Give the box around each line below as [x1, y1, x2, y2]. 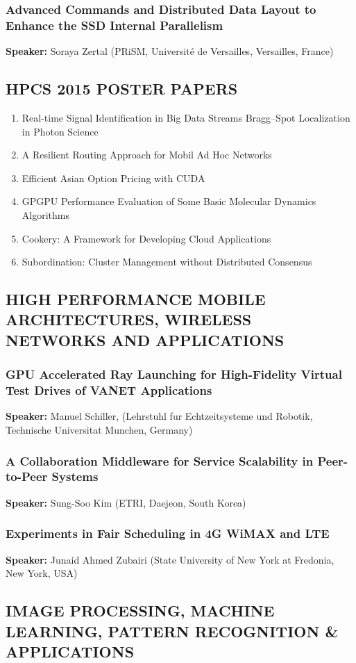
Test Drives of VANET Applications [6, 382, 212, 399]
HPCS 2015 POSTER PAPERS [6, 78, 238, 99]
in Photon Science [22, 124, 99, 138]
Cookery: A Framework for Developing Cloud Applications [22, 231, 271, 245]
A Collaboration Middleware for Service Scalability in [6, 452, 314, 469]
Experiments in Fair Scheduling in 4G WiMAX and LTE [6, 525, 330, 542]
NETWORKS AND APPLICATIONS [6, 329, 285, 350]
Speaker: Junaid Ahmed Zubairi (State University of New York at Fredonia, [6, 552, 334, 566]
